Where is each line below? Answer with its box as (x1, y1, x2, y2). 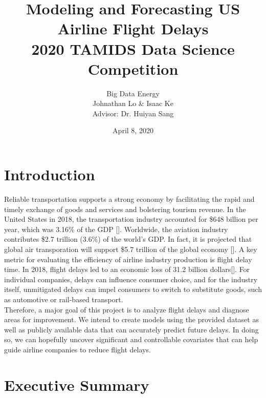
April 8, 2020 (113, 125, 153, 136)
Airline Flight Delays (57, 18, 209, 39)
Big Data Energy (106, 88, 160, 98)
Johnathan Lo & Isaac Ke (93, 98, 173, 109)
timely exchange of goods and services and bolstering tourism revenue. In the (4, 203, 246, 214)
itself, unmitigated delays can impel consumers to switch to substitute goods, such (4, 284, 262, 295)
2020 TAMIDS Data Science (31, 38, 235, 59)
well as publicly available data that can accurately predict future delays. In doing (4, 324, 259, 334)
